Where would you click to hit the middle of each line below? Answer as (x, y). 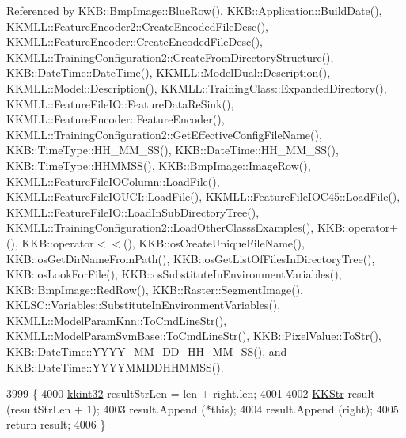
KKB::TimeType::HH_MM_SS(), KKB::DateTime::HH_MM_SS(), (173, 150)
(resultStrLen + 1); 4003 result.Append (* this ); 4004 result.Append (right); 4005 (203, 408)
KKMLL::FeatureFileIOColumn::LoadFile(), (113, 181)
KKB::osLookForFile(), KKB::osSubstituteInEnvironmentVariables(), (174, 274)
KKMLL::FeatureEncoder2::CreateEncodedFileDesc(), (137, 26)
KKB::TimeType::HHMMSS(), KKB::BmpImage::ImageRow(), (159, 165)
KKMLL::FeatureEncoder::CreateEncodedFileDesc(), (135, 42)
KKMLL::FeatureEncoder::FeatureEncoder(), (116, 119)
